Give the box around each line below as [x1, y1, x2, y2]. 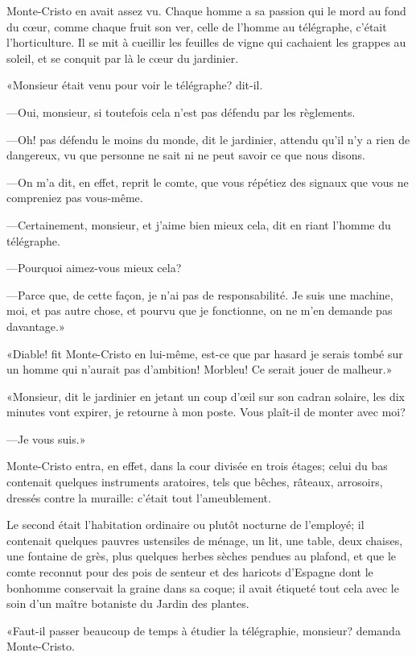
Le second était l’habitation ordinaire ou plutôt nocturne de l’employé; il [6, 516, 365, 533]
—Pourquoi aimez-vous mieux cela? [6, 259, 182, 276]
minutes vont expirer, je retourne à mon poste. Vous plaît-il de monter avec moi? [6, 403, 406, 420]
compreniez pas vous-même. [6, 189, 143, 206]
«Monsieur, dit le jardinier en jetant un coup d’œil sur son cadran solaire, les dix [6, 387, 405, 404]
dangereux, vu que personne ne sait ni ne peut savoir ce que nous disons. [6, 147, 365, 163]
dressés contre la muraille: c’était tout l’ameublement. [6, 489, 271, 506]
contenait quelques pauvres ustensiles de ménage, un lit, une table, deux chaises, [6, 531, 403, 548]
